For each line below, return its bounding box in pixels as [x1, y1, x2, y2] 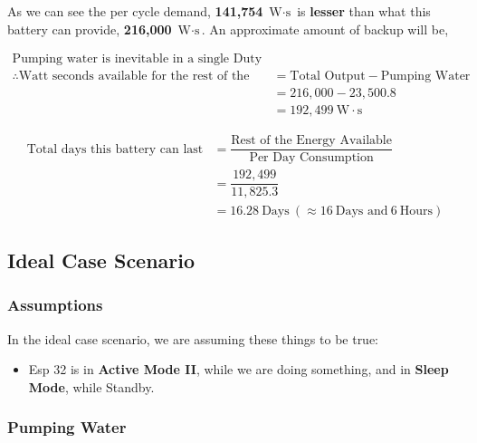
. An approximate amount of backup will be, [201, 19, 449, 38]
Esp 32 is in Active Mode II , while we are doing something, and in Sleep [28, 360, 449, 379]
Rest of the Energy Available [231, 134, 392, 148]
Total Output [290, 70, 366, 83]
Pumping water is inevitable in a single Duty [12, 53, 262, 66]
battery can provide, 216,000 [7, 19, 172, 38]
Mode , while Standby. [28, 377, 155, 396]
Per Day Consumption [249, 151, 374, 165]
